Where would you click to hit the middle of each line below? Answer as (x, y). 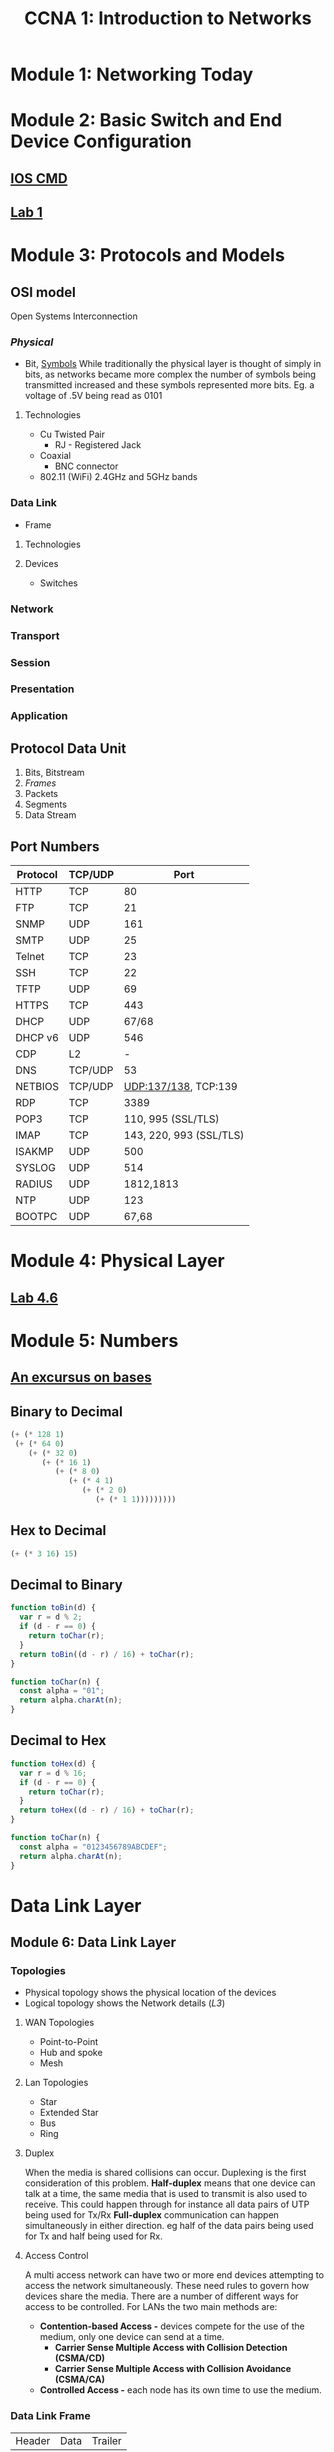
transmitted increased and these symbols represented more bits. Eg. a (169, 385)
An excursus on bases (81, 1377)
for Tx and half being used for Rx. (93, 2236)
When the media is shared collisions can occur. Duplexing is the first (165, 2173)
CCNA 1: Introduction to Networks (168, 18)
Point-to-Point (69, 2042)
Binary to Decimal (66, 1411)
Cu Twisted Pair (72, 434)
